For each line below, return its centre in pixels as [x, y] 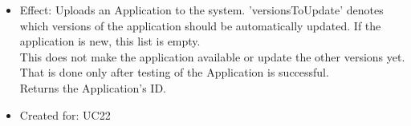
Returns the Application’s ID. [93, 87]
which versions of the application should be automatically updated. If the [200, 25]
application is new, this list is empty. [110, 41]
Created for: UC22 [65, 114]
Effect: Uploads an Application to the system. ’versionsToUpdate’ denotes [201, 10]
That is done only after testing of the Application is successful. [174, 72]
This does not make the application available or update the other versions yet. [212, 56]
